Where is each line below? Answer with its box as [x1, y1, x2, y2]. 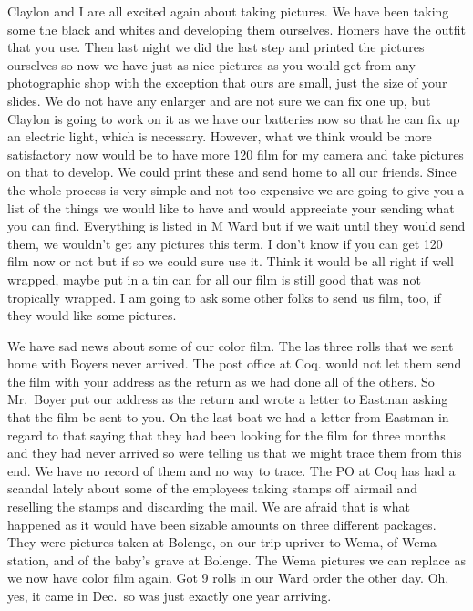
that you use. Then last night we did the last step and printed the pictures [7, 37, 425, 57]
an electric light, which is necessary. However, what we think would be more [7, 127, 432, 146]
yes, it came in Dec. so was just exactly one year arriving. [7, 586, 332, 605]
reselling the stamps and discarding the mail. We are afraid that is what [7, 497, 410, 516]
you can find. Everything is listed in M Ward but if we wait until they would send [7, 216, 466, 235]
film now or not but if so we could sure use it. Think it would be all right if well [7, 252, 454, 271]
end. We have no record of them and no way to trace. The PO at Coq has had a [7, 461, 456, 480]
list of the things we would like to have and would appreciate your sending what [7, 198, 455, 217]
